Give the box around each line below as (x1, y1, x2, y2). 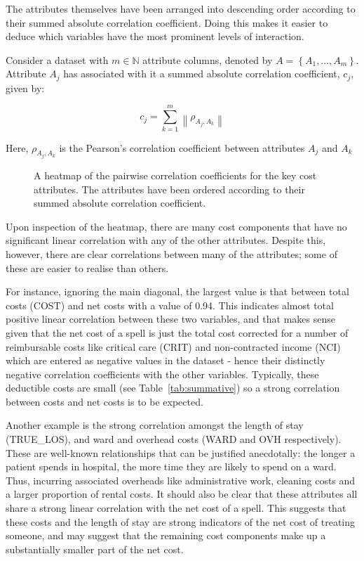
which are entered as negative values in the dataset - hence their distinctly (6, 353, 325, 368)
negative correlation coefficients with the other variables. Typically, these (6, 366, 319, 381)
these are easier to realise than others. (6, 260, 169, 275)
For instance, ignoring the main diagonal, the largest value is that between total (6, 284, 349, 299)
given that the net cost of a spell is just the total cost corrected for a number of (6, 325, 349, 340)
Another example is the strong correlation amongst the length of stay (6, 418, 304, 432)
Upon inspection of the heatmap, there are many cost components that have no (6, 219, 347, 233)
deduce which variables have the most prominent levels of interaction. (6, 29, 304, 44)
